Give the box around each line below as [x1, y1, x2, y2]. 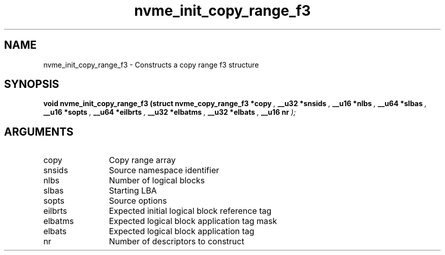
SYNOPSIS [4, 78, 59, 91]
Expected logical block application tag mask [109, 216, 277, 227]
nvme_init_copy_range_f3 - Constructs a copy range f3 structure [43, 60, 259, 69]
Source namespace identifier [109, 165, 219, 176]
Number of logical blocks [109, 175, 205, 186]
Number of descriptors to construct [109, 236, 244, 247]
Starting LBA [109, 185, 157, 196]
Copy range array [109, 155, 176, 166]
